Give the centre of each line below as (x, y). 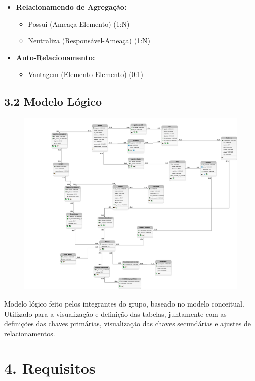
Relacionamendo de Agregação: (71, 7)
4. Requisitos (50, 368)
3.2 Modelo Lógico (53, 101)
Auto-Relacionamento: (55, 57)
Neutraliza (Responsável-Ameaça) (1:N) (89, 41)
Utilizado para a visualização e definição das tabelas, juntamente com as (115, 313)
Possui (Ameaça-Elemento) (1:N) (79, 23)
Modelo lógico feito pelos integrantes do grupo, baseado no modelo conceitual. (124, 303)
